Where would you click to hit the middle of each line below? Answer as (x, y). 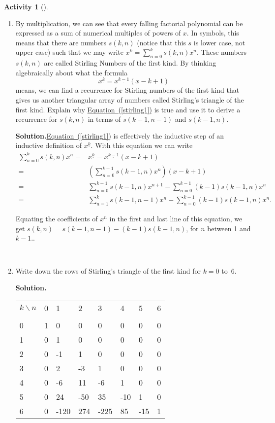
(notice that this (161, 42)
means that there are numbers (61, 42)
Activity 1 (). (26, 6)
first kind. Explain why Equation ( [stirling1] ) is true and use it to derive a (128, 109)
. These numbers (222, 52)
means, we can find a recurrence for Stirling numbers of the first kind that (127, 90)
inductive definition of (49, 145)
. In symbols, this (213, 33)
